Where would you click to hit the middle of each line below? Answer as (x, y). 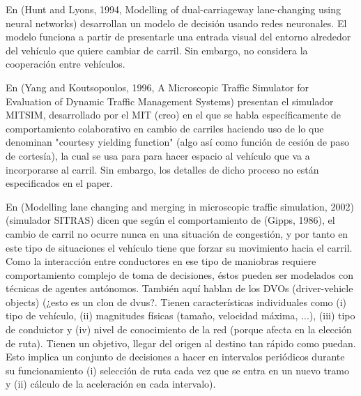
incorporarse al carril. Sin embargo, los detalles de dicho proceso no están (162, 169)
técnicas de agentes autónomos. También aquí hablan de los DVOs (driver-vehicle (179, 288)
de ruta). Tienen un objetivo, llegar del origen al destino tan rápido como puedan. (181, 343)
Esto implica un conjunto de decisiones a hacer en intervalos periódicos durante (175, 357)
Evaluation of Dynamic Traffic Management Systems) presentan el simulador (170, 101)
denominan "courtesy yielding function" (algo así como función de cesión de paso (178, 142)
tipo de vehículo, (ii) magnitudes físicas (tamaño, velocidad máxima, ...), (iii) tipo (180, 315)
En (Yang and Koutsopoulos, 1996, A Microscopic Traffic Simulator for (158, 87)
